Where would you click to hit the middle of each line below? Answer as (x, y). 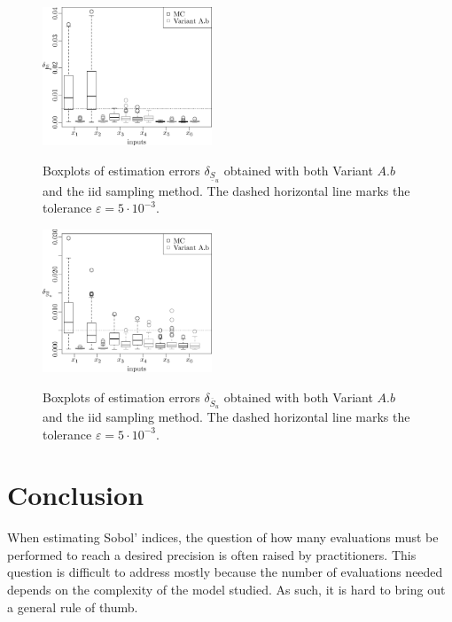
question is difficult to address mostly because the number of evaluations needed (225, 572)
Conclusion (76, 495)
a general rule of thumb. (73, 606)
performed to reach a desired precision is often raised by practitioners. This (212, 554)
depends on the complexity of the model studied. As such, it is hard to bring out (226, 590)
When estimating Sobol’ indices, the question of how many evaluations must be (223, 537)
